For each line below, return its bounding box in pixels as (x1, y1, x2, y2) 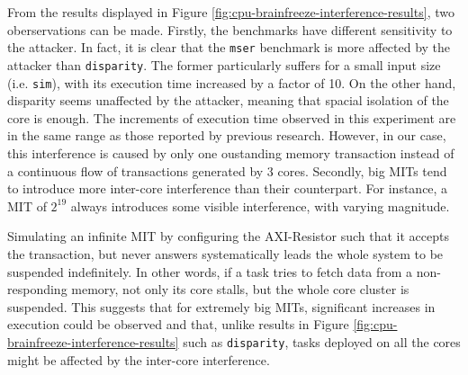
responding (7, 280, 67, 299)
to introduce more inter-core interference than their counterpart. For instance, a (7, 179, 448, 198)
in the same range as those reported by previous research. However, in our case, (7, 126, 446, 145)
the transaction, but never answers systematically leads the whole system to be (7, 244, 444, 263)
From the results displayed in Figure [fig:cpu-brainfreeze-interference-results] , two (7, 3, 454, 21)
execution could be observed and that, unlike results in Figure (7, 315, 349, 334)
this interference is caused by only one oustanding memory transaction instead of (7, 143, 454, 162)
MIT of (7, 196, 47, 215)
